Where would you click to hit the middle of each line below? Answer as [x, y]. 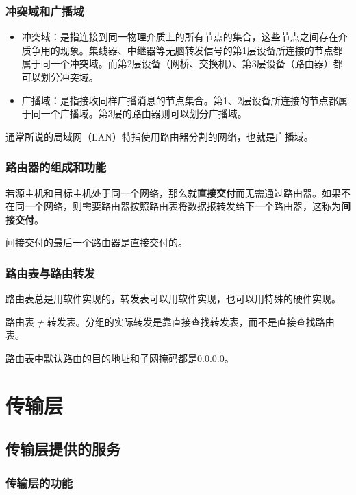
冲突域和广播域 [45, 11]
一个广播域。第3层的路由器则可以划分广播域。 [144, 113]
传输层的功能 [39, 482]
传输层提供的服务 [63, 449]
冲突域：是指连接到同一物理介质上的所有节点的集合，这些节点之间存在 [180, 37]
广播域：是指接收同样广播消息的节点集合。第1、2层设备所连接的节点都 [180, 100]
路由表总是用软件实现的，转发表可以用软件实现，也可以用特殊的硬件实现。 [173, 299]
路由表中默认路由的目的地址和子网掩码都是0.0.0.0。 [120, 358]
